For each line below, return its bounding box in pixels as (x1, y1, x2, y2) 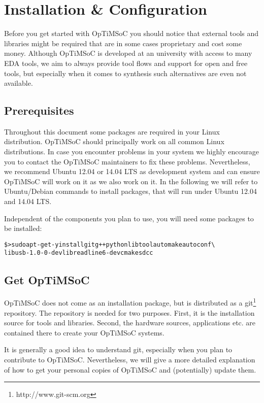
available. (4, 78, 33, 88)
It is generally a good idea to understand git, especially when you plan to (4, 344, 233, 355)
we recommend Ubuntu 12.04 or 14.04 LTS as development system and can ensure (4, 166, 260, 177)
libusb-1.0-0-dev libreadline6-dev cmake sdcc (4, 249, 153, 257)
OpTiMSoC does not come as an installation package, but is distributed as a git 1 (4, 296, 256, 308)
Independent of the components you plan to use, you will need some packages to (4, 213, 254, 223)
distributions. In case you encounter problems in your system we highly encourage (4, 146, 259, 157)
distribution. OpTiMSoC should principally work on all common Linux (4, 136, 224, 147)
